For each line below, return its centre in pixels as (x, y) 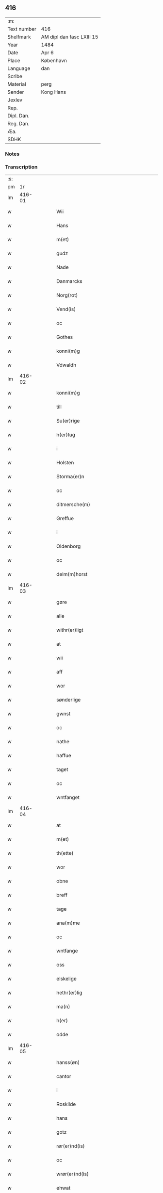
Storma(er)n (70, 476)
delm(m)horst (72, 574)
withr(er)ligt (70, 630)
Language (19, 68)
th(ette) (65, 853)
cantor (64, 1077)
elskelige (66, 979)
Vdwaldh (66, 365)
